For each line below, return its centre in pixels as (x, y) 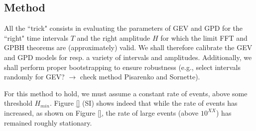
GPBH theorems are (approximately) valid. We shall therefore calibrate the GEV (128, 47)
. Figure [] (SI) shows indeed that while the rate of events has (143, 103)
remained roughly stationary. (48, 122)
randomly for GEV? (34, 77)
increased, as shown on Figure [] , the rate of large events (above (101, 112)
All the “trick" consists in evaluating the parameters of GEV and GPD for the (123, 28)
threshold (18, 103)
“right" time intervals (36, 37)
